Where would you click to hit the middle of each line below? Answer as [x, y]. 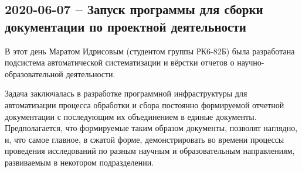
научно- [251, 62]
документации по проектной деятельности [125, 26]
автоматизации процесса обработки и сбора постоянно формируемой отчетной [145, 104]
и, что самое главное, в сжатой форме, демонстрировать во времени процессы [145, 139]
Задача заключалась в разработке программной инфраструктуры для [126, 93]
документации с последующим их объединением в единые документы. [131, 116]
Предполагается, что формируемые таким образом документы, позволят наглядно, [151, 128]
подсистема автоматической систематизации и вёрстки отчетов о [120, 62]
